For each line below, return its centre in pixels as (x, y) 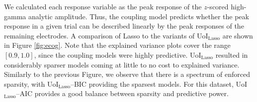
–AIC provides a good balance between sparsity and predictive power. (122, 93)
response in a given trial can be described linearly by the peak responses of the (124, 26)
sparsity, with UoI (31, 84)
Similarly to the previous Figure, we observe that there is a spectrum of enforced (127, 74)
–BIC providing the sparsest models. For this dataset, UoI (159, 84)
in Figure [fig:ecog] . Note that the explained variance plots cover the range (117, 45)
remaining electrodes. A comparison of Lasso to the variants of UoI (106, 35)
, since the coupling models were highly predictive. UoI (118, 54)
